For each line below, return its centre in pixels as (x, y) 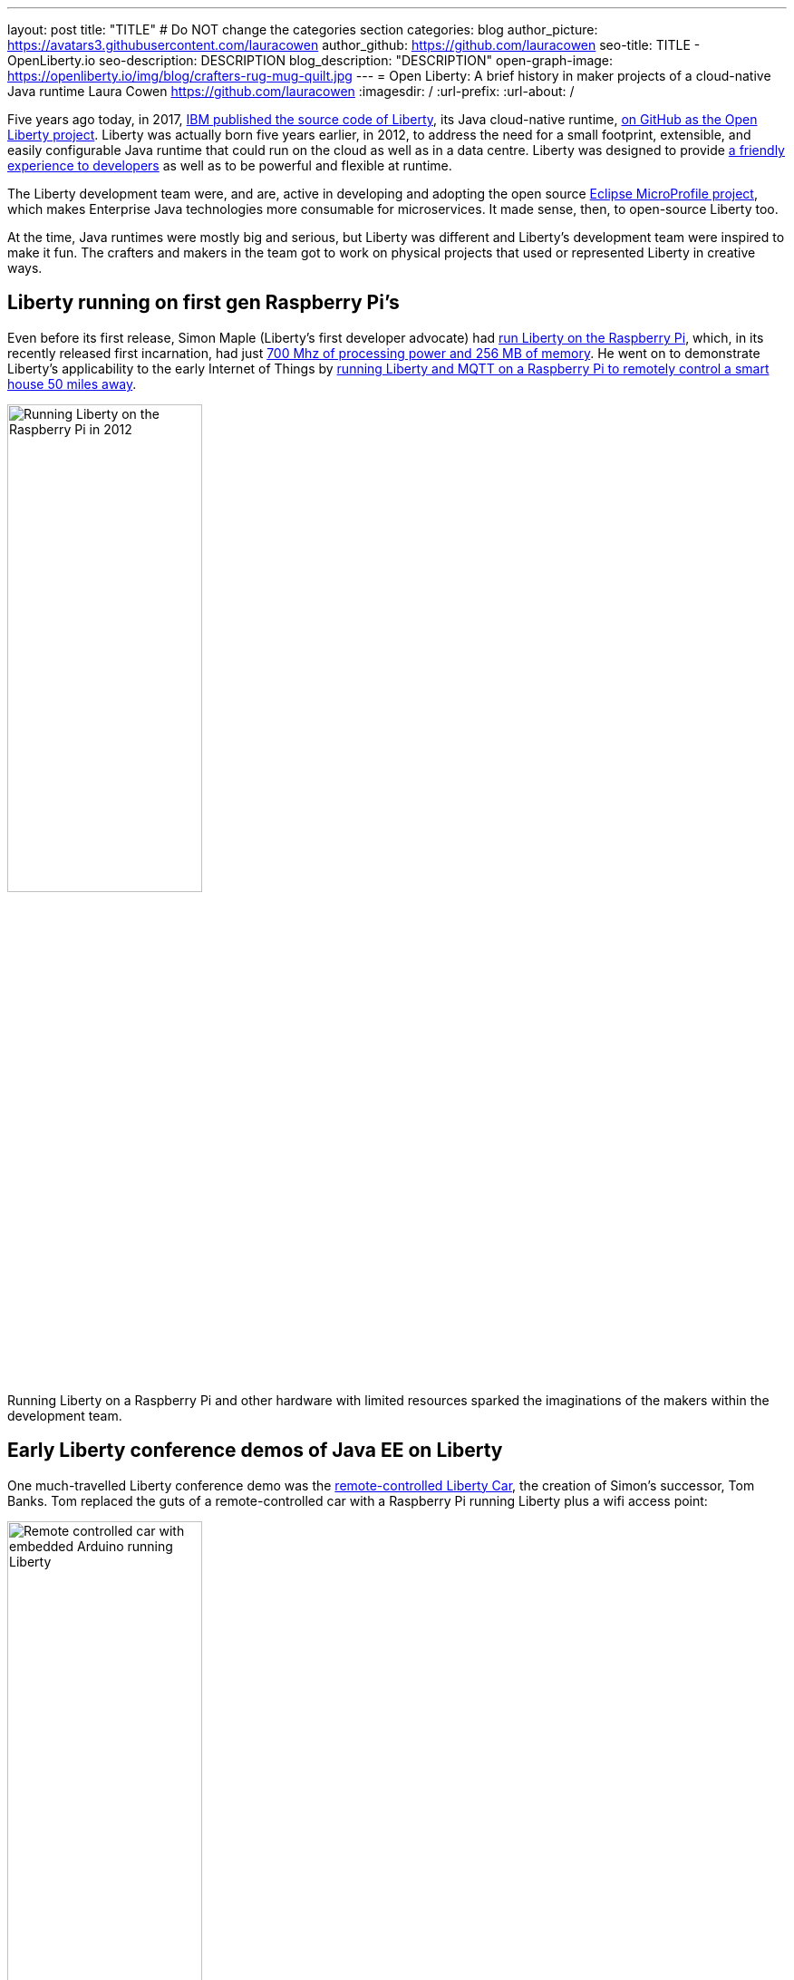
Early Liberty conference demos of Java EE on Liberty (255, 1451)
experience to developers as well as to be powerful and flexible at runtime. (230, 165)
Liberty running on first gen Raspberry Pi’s (203, 303)
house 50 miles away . (72, 383)
